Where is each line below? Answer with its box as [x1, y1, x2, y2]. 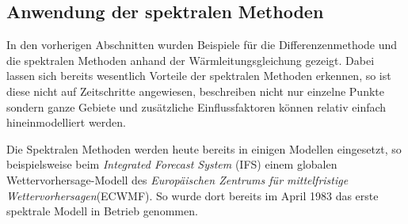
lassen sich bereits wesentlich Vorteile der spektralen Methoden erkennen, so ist [6, 67, 391, 84]
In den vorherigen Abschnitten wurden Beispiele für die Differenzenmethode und [6, 36, 398, 53]
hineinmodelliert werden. [6, 114, 126, 131]
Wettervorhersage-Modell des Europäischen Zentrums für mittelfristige [6, 171, 349, 188]
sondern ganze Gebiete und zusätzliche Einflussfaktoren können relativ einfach [6, 98, 387, 115]
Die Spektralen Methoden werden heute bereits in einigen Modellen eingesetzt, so [6, 140, 402, 157]
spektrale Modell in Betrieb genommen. [6, 203, 198, 219]
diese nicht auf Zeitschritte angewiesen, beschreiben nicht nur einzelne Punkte [6, 82, 384, 99]
